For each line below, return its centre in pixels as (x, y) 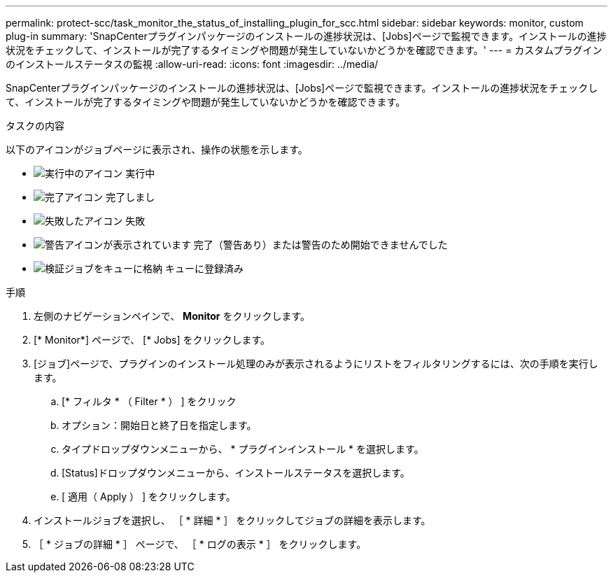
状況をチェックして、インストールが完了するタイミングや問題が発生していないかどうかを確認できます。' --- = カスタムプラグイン (304, 50)
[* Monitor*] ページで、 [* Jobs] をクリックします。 (152, 340)
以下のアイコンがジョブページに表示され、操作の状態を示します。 (157, 149)
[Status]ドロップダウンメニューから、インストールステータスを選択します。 (236, 473)
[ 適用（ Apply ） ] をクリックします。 (149, 496)
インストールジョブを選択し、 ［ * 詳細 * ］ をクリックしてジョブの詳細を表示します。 (232, 520)
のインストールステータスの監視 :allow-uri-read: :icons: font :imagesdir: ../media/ (192, 64)
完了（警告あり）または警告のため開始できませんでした (320, 245)
